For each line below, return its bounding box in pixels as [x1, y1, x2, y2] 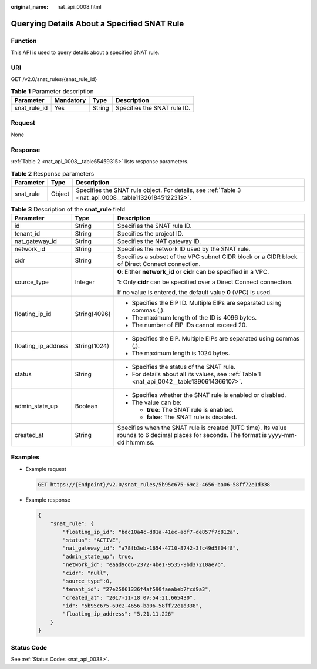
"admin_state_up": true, [62, 553, 134, 560]
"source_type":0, [62, 577, 113, 584]
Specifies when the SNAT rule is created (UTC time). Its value [117, 423, 287, 432]
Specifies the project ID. [117, 230, 184, 238]
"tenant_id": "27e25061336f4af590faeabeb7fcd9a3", [62, 586, 211, 593]
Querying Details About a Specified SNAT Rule [11, 18, 184, 29]
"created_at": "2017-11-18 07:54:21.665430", [62, 594, 196, 601]
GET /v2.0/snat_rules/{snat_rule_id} [11, 76, 97, 83]
